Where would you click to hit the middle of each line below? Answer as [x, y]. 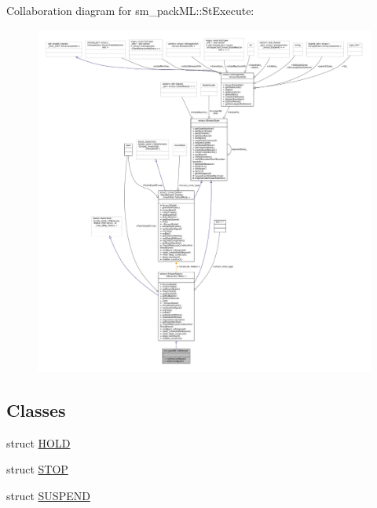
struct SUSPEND [48, 495]
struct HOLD [38, 442]
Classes [36, 409]
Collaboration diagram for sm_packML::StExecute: [130, 10]
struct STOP [37, 469]
